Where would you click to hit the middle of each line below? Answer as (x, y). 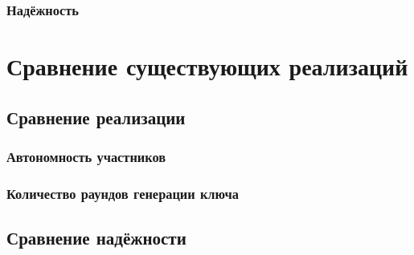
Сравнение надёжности (96, 238)
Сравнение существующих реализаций (207, 66)
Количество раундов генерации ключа (123, 193)
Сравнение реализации (96, 117)
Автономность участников (86, 156)
